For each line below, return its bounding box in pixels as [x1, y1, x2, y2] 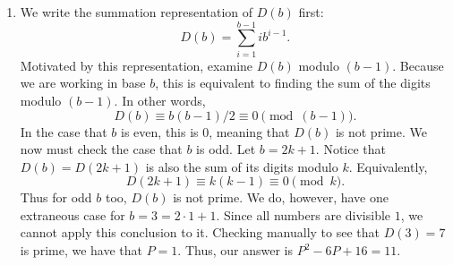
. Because [392, 56, 444, 74]
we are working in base [20, 73, 146, 92]
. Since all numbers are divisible [216, 205, 391, 224]
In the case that [20, 122, 107, 141]
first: [298, 3, 324, 21]
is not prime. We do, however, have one [173, 188, 389, 207]
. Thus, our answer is [177, 241, 293, 260]
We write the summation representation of [20, 3, 253, 21]
